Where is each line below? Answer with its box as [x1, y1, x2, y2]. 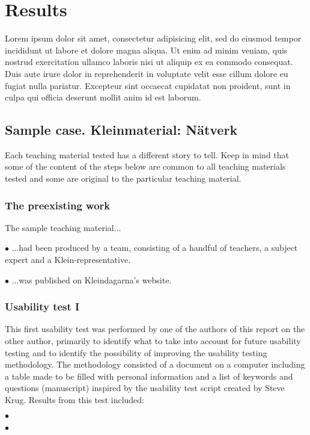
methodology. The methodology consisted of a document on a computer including [5, 358, 305, 371]
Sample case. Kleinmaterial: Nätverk [5, 120, 238, 139]
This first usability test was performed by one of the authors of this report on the [5, 322, 305, 335]
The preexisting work [5, 197, 111, 212]
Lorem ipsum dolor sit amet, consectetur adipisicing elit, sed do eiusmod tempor [5, 32, 302, 45]
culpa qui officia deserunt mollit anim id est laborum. [5, 91, 201, 103]
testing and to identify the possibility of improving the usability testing [5, 346, 267, 359]
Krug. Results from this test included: [5, 393, 144, 406]
